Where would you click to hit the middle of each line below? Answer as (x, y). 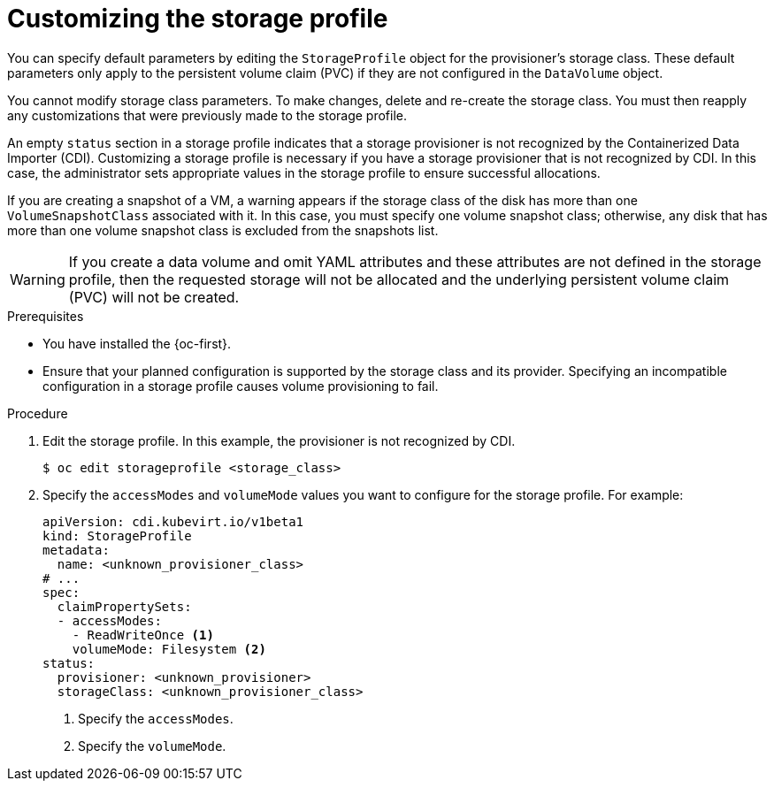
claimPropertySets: (124, 606)
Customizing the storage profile (198, 19)
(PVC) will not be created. (154, 297)
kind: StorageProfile (117, 536)
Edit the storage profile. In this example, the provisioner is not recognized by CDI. (279, 440)
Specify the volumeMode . (152, 746)
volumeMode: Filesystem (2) (169, 649)
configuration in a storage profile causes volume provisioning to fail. (241, 386)
